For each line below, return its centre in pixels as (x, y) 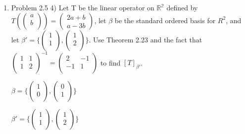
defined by (182, 7)
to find (110, 62)
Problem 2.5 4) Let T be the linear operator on (83, 7)
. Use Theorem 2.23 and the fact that (146, 39)
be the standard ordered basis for (165, 20)
